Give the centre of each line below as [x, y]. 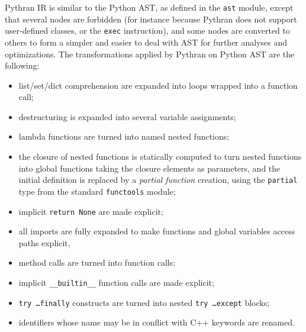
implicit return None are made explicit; [91, 211]
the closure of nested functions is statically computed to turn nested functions [160, 157]
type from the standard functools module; [97, 191]
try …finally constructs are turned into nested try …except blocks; [144, 302]
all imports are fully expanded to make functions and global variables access [157, 231]
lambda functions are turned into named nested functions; [124, 136]
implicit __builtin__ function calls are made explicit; [116, 282]
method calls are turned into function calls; [97, 262]
